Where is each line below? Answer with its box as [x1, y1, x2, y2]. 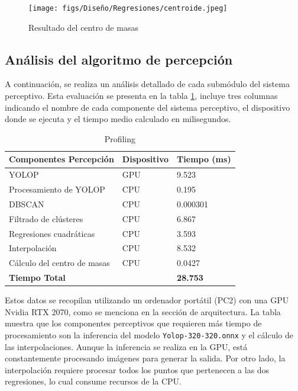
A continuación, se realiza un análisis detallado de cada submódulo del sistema [5, 78, 290, 90]
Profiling [104, 132, 135, 145]
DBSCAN [9, 197, 44, 210]
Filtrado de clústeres [9, 212, 83, 225]
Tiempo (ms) [177, 153, 231, 165]
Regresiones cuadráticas [9, 227, 95, 239]
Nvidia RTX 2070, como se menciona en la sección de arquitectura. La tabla [5, 305, 281, 318]
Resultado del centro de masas [28, 21, 138, 33]
